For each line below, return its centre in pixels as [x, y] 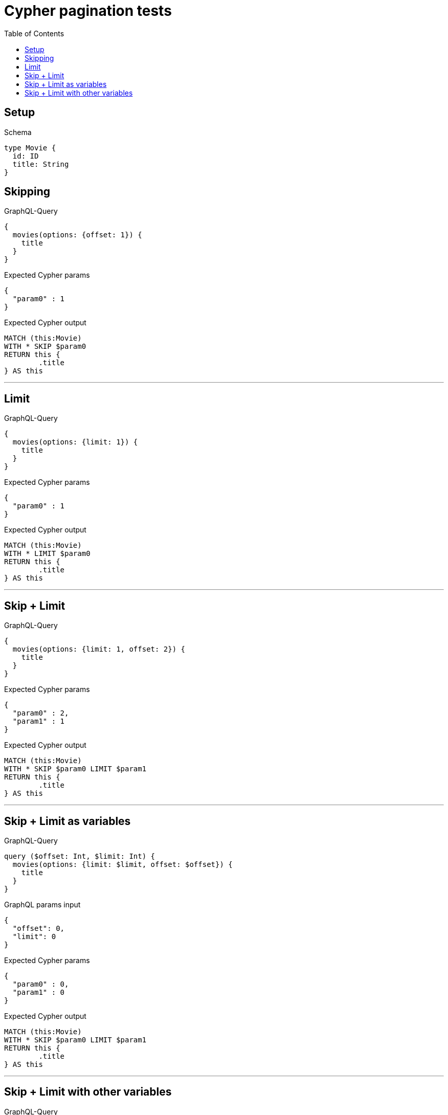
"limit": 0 [34, 936]
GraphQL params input [42, 904]
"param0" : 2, [41, 713]
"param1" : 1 [39, 721]
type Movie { [30, 148]
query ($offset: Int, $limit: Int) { [80, 856]
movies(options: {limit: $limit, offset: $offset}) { [122, 864]
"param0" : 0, [41, 984]
